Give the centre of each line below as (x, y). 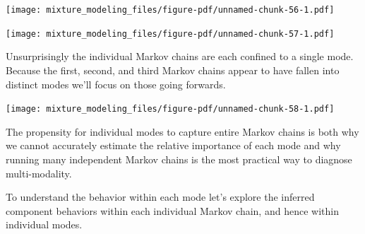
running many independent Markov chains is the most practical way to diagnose (179, 159)
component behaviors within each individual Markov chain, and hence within (172, 210)
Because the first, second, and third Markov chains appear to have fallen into (173, 70)
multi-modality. (39, 173)
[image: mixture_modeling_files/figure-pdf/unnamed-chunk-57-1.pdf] (170, 34)
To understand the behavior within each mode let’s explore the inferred (160, 197)
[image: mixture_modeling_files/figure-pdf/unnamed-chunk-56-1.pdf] (170, 10)
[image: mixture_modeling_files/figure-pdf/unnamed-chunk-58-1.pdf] (170, 109)
